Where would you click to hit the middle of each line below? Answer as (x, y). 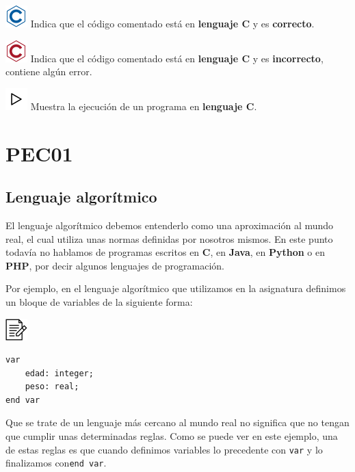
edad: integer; (59, 373)
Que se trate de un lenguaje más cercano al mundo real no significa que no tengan (177, 422)
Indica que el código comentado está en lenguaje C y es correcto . (172, 23)
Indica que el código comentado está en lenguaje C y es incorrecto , (177, 58)
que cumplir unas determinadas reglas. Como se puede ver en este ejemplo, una (172, 436)
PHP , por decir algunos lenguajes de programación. (115, 265)
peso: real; (52, 387)
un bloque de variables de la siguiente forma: (99, 301)
